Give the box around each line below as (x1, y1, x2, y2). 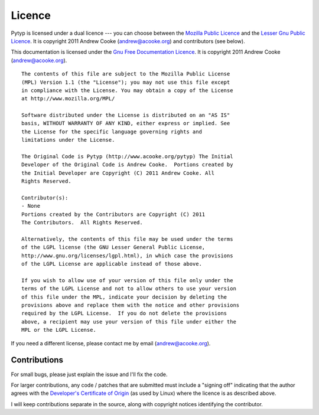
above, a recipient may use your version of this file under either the (21, 318, 236, 325)
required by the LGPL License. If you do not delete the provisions (21, 310, 227, 317)
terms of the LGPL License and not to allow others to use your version (21, 285, 236, 292)
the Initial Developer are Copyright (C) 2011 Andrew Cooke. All (21, 169, 215, 177)
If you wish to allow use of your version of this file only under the (21, 277, 233, 283)
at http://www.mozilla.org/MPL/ (21, 95, 115, 102)
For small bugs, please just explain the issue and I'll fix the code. (11, 371, 168, 378)
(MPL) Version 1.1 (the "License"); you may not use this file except (21, 79, 230, 86)
